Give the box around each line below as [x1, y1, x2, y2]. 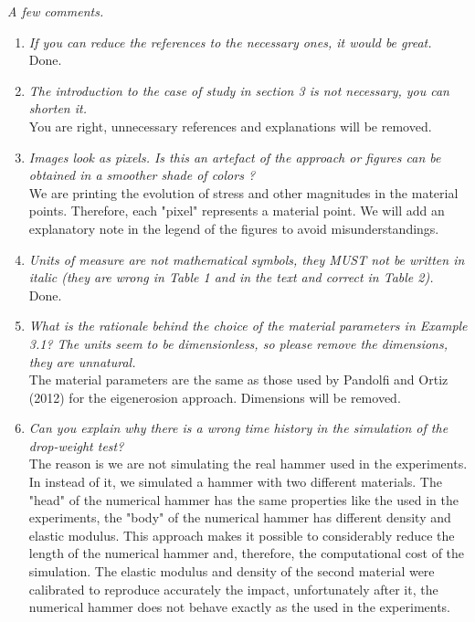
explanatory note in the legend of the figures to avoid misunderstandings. [28, 218, 439, 237]
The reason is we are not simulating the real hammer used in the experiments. [28, 454, 468, 473]
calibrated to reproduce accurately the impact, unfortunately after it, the [28, 579, 438, 598]
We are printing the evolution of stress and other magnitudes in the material [28, 183, 459, 202]
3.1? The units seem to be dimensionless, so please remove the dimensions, [28, 333, 449, 353]
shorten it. [28, 99, 87, 118]
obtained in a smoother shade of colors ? [28, 165, 256, 184]
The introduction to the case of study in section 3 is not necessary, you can [28, 80, 449, 100]
